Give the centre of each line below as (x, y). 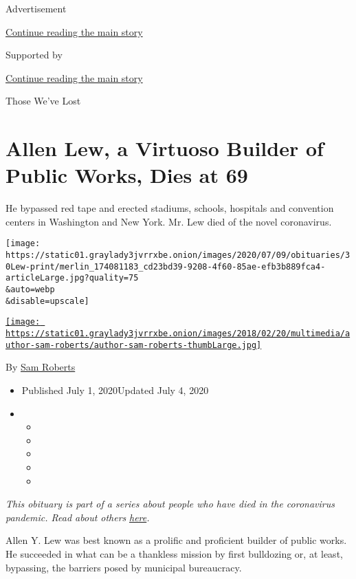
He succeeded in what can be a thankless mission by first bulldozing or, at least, (174, 553)
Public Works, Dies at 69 (127, 175)
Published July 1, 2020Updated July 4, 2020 (115, 390)
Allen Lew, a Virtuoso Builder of (165, 148)
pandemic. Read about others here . (78, 517)
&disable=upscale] (47, 301)
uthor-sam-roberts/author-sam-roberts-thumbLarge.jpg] (134, 345)
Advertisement (36, 8)
